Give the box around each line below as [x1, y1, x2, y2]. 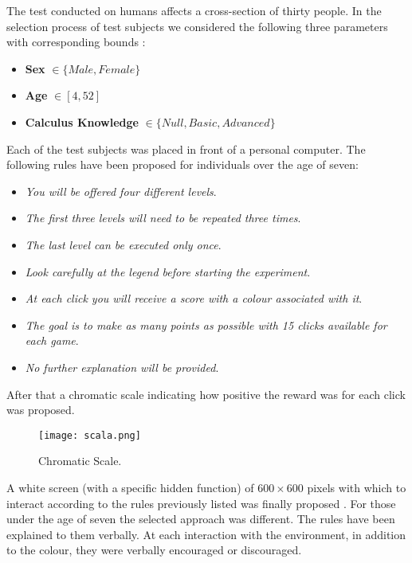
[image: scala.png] [38, 429, 141, 441]
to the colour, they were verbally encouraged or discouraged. [6, 541, 302, 558]
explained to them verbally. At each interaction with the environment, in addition [6, 526, 406, 542]
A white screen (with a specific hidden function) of [6, 479, 254, 495]
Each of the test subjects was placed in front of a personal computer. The [6, 140, 366, 157]
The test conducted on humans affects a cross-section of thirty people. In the [6, 2, 382, 18]
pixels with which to [307, 479, 406, 495]
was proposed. [6, 401, 75, 418]
